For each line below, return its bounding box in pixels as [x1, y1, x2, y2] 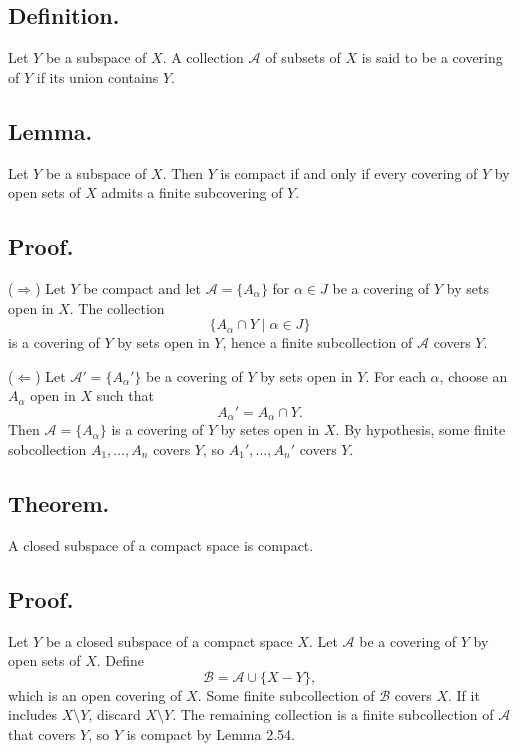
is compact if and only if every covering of [220, 162, 478, 183]
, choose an [439, 365, 508, 386]
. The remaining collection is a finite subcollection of [172, 704, 494, 725]
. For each [365, 365, 426, 386]
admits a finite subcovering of [101, 182, 283, 203]
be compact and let [83, 277, 202, 298]
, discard [88, 704, 141, 725]
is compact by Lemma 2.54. [126, 723, 295, 744]
